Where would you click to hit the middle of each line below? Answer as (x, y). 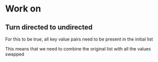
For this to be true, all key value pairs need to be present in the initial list (79, 39)
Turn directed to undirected (49, 27)
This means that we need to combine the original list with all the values (78, 49)
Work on (23, 9)
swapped (15, 54)
